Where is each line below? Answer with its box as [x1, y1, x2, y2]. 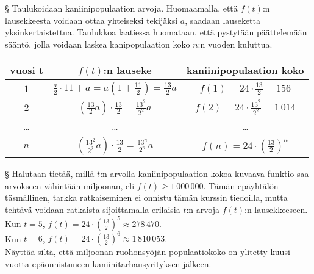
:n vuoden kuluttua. [198, 37, 273, 50]
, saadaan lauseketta [185, 13, 260, 26]
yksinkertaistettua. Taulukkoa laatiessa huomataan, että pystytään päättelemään [5, 26, 307, 38]
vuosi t [10, 63, 43, 78]
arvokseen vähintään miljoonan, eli [5, 179, 135, 192]
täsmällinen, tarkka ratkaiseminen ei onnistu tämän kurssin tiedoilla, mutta [5, 191, 288, 204]
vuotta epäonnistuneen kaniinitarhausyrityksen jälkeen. [5, 257, 212, 270]
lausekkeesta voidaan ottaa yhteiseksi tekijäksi [5, 13, 178, 26]
